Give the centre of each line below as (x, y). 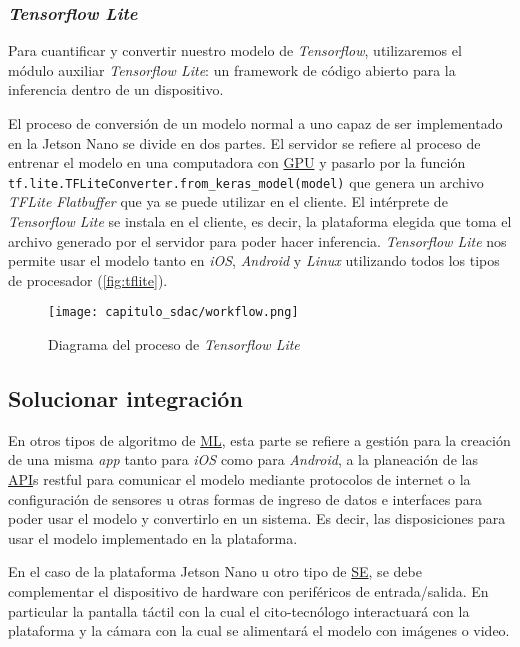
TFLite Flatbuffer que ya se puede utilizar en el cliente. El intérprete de (228, 201)
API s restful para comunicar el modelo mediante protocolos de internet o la (239, 479)
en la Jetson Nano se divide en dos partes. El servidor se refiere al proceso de (244, 142)
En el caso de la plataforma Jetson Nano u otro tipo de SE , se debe (215, 571)
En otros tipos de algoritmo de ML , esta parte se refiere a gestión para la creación (259, 439)
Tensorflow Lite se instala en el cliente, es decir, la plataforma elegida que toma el (260, 221)
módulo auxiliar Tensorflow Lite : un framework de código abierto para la (232, 69)
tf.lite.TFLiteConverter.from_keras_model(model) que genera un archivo (246, 181)
